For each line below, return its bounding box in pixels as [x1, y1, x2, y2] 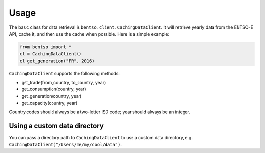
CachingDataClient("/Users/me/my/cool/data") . [9, 141, 122, 147]
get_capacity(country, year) [21, 100, 78, 106]
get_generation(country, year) [21, 93, 82, 99]
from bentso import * [19, 44, 72, 50]
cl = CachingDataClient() [19, 51, 82, 57]
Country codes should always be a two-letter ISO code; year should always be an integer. [9, 109, 191, 115]
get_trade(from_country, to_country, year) [21, 80, 106, 86]
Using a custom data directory [9, 122, 104, 130]
